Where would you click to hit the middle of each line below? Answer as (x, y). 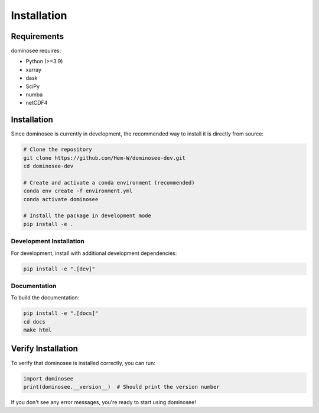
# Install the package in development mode (87, 216)
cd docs (34, 322)
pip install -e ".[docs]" (61, 313)
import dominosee (48, 378)
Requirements (38, 36)
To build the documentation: (45, 298)
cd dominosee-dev (48, 166)
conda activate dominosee (61, 199)
